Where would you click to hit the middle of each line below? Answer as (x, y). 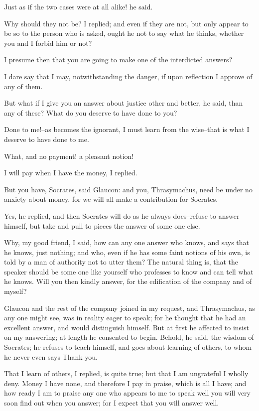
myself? (15, 291)
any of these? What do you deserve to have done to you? (91, 112)
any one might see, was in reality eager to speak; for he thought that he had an (125, 318)
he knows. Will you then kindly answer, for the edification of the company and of (128, 281)
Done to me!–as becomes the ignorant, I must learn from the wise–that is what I (127, 129)
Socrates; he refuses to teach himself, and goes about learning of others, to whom (128, 347)
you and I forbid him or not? (48, 43)
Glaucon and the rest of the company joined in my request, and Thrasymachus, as (129, 308)
